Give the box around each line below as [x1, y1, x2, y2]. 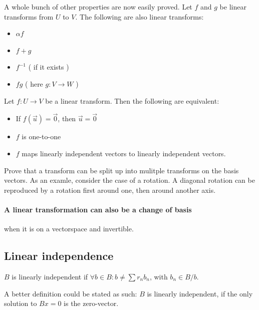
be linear [219, 2, 246, 12]
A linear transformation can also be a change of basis [4, 204, 192, 214]
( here [25, 78, 43, 89]
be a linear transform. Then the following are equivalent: [45, 95, 219, 106]
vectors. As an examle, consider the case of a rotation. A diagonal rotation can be [4, 175, 255, 185]
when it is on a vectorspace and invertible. [4, 223, 134, 234]
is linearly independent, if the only [147, 288, 253, 298]
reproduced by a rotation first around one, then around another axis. [4, 184, 216, 195]
